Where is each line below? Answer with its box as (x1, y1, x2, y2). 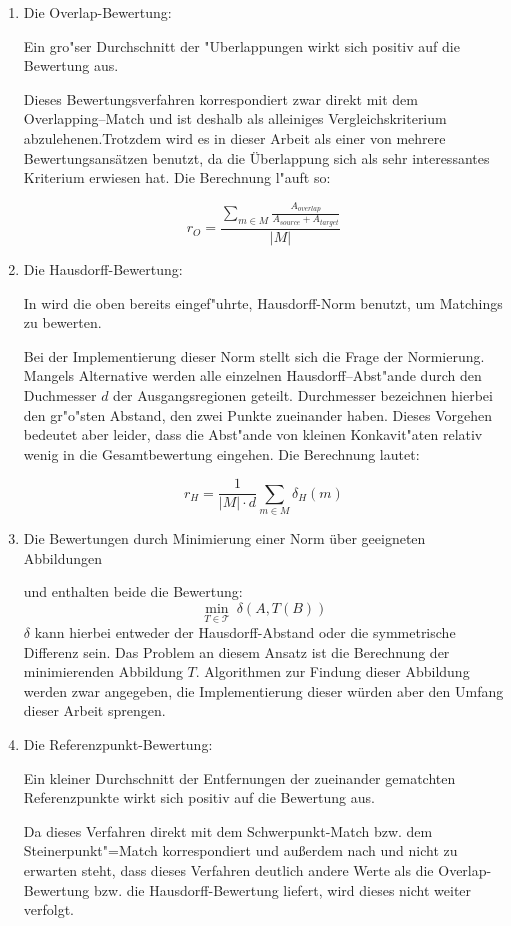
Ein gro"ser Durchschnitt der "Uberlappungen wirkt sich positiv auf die (23, 35, 460, 56)
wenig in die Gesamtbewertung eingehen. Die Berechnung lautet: (23, 443, 420, 464)
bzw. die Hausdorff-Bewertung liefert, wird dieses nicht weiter (94, 879, 472, 900)
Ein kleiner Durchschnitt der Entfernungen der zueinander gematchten (23, 767, 456, 788)
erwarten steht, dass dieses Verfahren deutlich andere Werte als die (23, 860, 434, 881)
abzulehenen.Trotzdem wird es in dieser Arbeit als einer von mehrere (23, 127, 446, 148)
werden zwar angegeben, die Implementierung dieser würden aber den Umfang (23, 680, 504, 701)
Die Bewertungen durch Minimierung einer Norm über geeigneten (23, 528, 426, 549)
